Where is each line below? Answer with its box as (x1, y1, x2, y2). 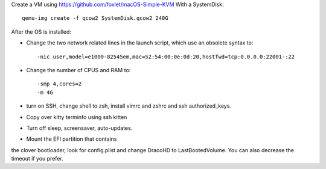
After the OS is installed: (11, 28, 72, 35)
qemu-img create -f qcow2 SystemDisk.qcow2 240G (22, 15, 168, 22)
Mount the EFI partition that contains (26, 135, 117, 143)
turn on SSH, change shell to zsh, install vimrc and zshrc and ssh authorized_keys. (26, 102, 232, 109)
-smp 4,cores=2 (37, 81, 82, 87)
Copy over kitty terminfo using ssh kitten (26, 113, 127, 120)
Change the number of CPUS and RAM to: (26, 66, 131, 73)
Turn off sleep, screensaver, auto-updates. (26, 124, 133, 132)
